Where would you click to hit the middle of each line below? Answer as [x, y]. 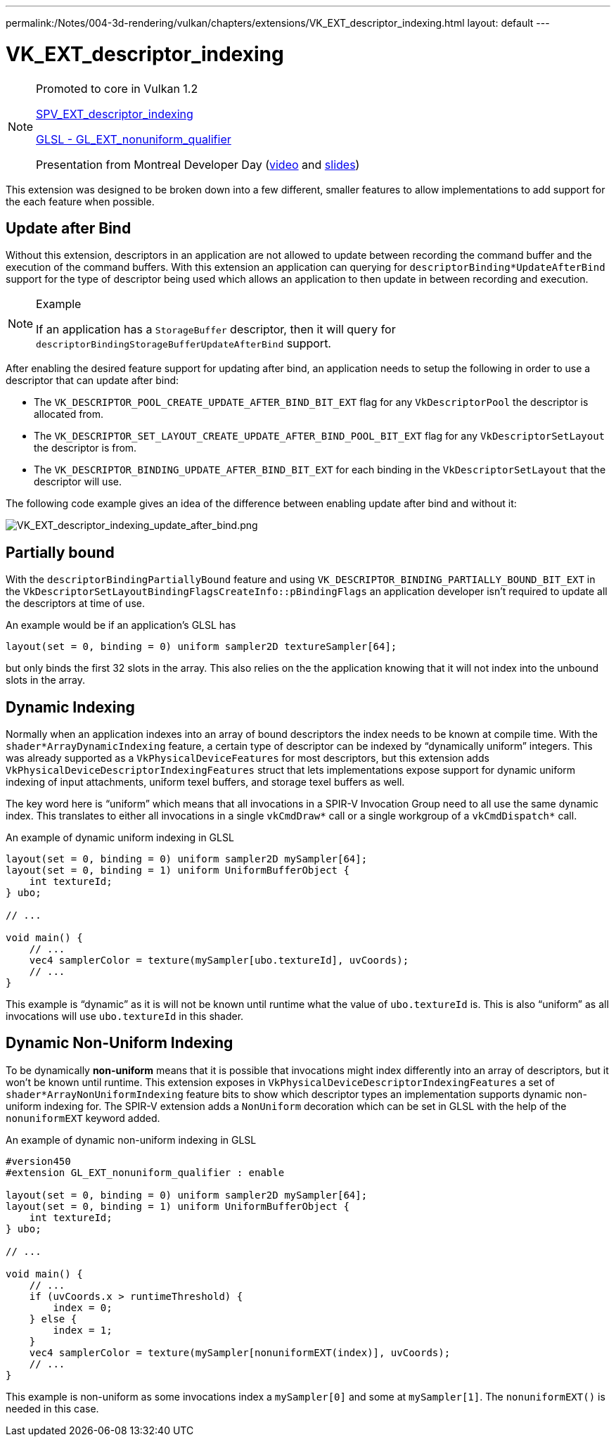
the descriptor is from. [85, 448]
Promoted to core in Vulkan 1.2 [117, 88]
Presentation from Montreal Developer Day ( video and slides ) [198, 164]
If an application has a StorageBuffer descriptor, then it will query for [216, 330]
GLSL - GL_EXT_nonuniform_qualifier [134, 139]
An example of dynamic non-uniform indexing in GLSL [131, 1140]
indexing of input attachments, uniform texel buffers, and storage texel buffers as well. [205, 782]
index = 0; [83, 1307]
